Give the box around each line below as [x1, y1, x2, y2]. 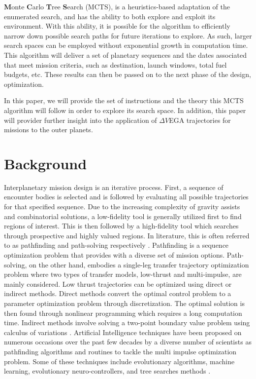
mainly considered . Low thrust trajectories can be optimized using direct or [4, 278, 232, 289]
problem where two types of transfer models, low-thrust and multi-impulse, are [4, 269, 242, 279]
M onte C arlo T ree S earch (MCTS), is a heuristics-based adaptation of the [4, 1, 230, 11]
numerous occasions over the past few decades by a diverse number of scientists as [4, 337, 252, 347]
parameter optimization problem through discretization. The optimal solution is [4, 298, 245, 308]
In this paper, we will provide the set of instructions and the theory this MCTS [4, 95, 244, 106]
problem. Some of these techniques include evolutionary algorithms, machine [4, 356, 235, 366]
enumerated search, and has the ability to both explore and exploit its [4, 11, 216, 21]
